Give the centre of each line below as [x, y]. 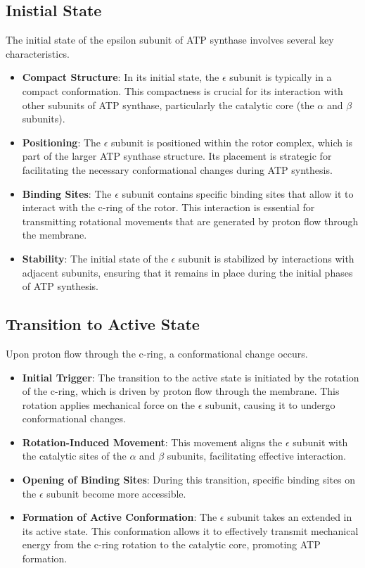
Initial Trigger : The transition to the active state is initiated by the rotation [191, 377]
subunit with [320, 442]
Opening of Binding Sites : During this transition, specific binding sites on [189, 480]
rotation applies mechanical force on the [108, 404]
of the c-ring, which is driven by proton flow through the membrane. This [181, 391]
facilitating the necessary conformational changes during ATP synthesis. [177, 169]
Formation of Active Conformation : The [120, 517]
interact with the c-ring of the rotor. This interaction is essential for [168, 207]
